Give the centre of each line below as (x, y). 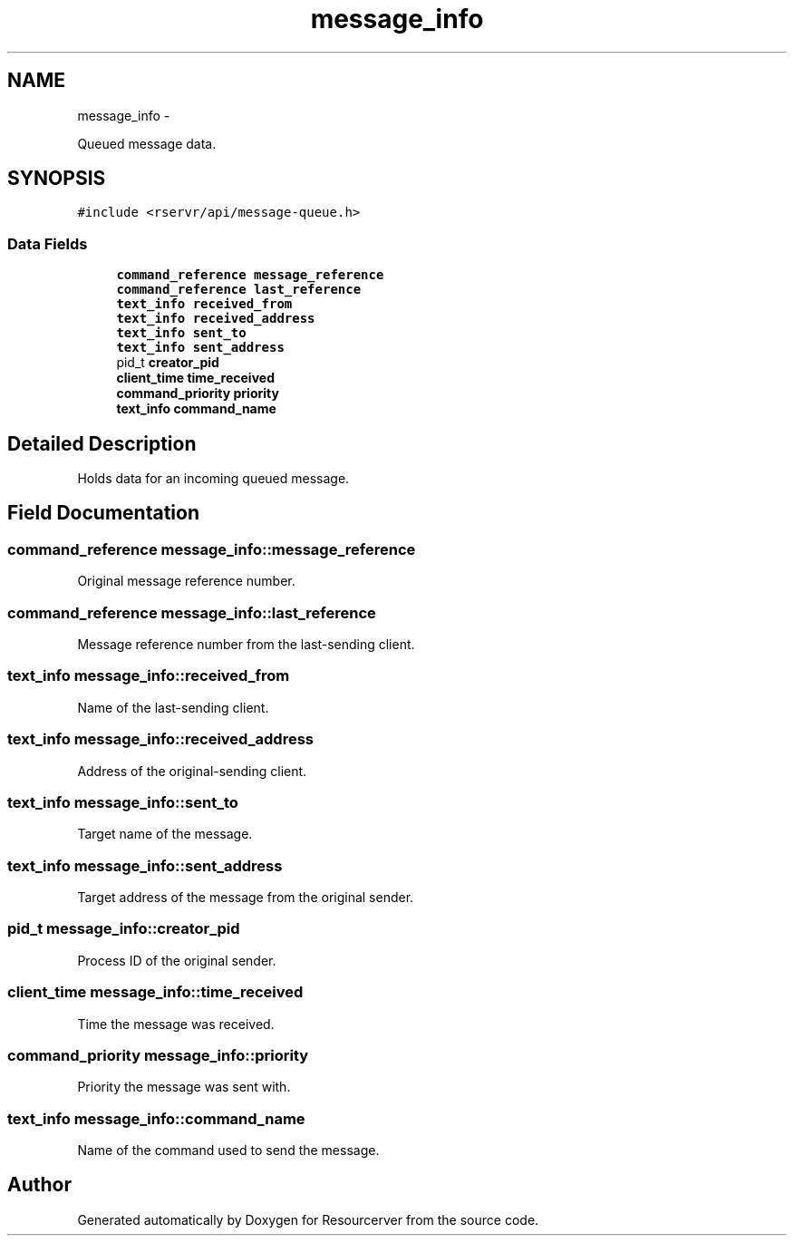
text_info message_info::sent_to (123, 802)
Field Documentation (103, 513)
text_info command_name (196, 409)
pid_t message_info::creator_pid (124, 929)
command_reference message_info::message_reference (212, 549)
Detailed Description (102, 443)
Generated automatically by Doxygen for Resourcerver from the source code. (308, 1219)
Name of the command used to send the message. (228, 1150)
